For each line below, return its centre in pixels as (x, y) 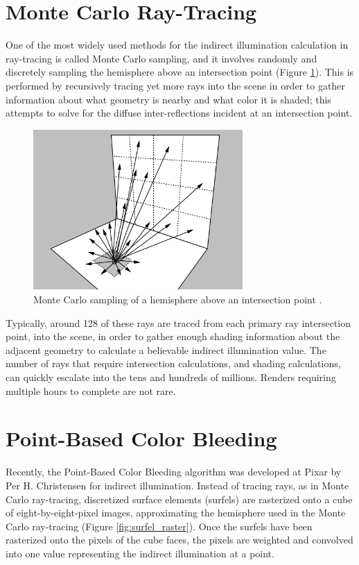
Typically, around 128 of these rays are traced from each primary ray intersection (178, 322)
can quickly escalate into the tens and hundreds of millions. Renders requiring (171, 377)
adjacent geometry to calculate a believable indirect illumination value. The (166, 349)
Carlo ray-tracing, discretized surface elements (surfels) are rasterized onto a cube (179, 499)
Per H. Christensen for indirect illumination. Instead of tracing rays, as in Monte (177, 485)
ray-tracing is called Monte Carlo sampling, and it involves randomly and (161, 58)
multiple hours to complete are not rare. (91, 390)
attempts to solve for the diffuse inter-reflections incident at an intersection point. (179, 113)
